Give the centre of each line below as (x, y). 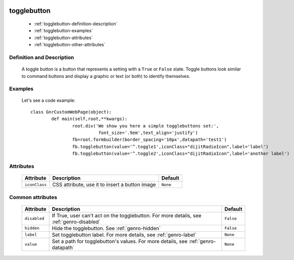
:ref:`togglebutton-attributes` (63, 38)
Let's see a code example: (48, 100)
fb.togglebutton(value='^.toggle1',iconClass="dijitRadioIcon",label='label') (171, 147)
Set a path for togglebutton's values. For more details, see (120, 241)
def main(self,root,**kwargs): (89, 119)
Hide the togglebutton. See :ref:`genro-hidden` (106, 228)
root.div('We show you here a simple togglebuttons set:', (146, 126)
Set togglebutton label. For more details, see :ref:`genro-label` (124, 235)
